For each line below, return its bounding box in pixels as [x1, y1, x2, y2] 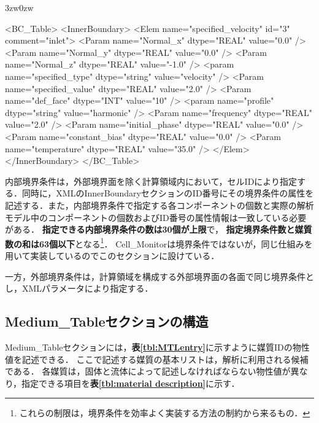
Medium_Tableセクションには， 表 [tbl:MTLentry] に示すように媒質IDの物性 [5, 340, 310, 353]
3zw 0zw [5, 1, 34, 14]
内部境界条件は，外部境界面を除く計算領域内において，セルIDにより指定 [5, 174, 298, 187]
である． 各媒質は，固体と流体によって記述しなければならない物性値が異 [5, 365, 299, 378]
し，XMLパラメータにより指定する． [5, 282, 153, 295]
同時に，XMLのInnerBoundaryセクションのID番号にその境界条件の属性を [21, 187, 314, 200]
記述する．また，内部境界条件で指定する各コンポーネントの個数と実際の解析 [5, 198, 314, 211]
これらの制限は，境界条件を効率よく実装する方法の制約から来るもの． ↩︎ [19, 406, 310, 419]
